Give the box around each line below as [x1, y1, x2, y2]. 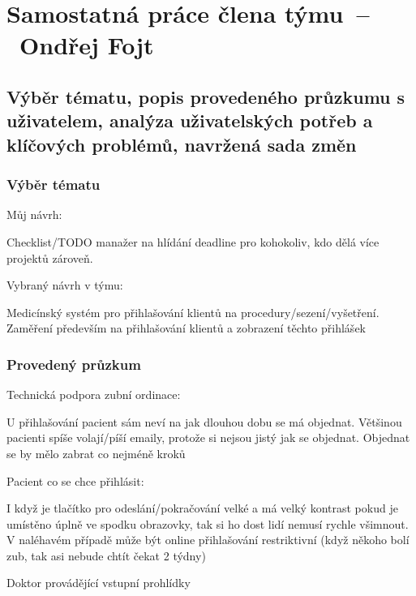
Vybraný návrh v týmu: [6, 277, 123, 294]
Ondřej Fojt [19, 28, 154, 62]
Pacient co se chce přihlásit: [6, 472, 144, 489]
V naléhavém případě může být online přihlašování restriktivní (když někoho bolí [6, 531, 410, 548]
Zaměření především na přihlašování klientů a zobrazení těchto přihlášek [6, 319, 366, 337]
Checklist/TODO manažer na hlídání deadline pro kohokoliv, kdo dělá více [6, 233, 380, 250]
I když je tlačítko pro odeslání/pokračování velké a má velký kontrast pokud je [6, 500, 398, 517]
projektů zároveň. [6, 249, 93, 266]
